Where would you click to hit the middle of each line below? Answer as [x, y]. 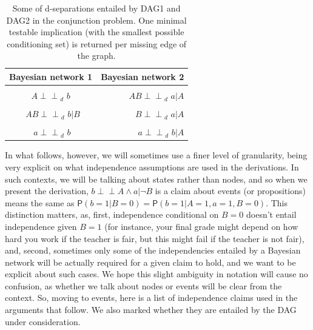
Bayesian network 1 [51, 76]
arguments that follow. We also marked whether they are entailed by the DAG [151, 310]
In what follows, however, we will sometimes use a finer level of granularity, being [156, 155]
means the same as [40, 202]
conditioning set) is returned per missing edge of [97, 43]
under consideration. [43, 321]
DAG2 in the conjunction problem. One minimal [96, 20]
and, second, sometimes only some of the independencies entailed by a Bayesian [153, 250]
